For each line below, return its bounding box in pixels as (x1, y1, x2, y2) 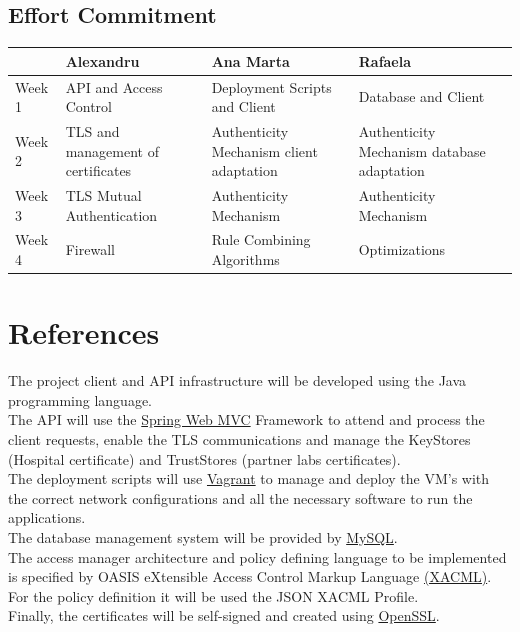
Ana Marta (211, 50, 290, 71)
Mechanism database (358, 140, 486, 161)
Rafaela (358, 50, 412, 71)
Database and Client (358, 86, 485, 107)
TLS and (65, 120, 120, 141)
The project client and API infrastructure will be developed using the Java (8, 370, 467, 391)
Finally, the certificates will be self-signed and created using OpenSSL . (8, 605, 440, 626)
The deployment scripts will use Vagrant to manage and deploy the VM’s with (8, 468, 490, 489)
